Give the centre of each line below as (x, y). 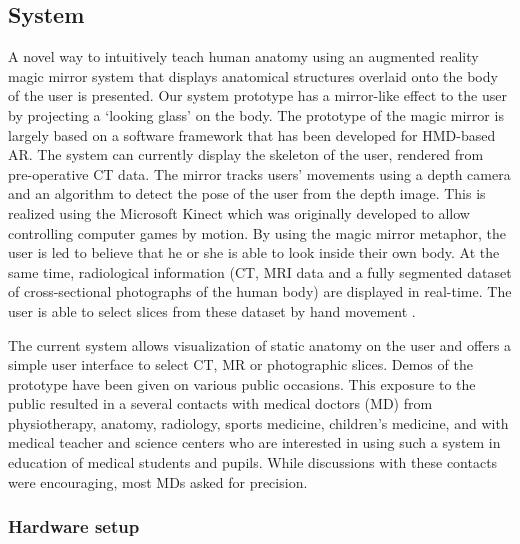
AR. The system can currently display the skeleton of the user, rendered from (246, 154)
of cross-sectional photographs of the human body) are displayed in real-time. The (260, 291)
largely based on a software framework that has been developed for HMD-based (252, 134)
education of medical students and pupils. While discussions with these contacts (253, 462)
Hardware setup (74, 526)
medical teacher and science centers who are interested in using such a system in (254, 442)
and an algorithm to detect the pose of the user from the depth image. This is (247, 193)
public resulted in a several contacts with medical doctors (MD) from (220, 403)
